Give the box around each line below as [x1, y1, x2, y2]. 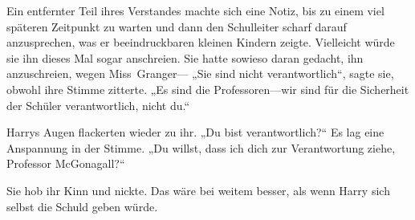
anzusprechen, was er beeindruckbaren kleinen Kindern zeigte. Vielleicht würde [6, 34, 395, 51]
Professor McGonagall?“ [6, 155, 125, 172]
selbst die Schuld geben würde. [6, 198, 158, 214]
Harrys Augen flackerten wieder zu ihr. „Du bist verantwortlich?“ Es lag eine [6, 124, 384, 141]
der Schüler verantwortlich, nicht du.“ [6, 96, 190, 113]
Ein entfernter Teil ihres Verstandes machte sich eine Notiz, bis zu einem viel [6, 2, 384, 18]
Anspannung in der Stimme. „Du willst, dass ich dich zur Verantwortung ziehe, [6, 139, 396, 156]
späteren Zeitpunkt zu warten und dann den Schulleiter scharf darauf [6, 18, 347, 35]
